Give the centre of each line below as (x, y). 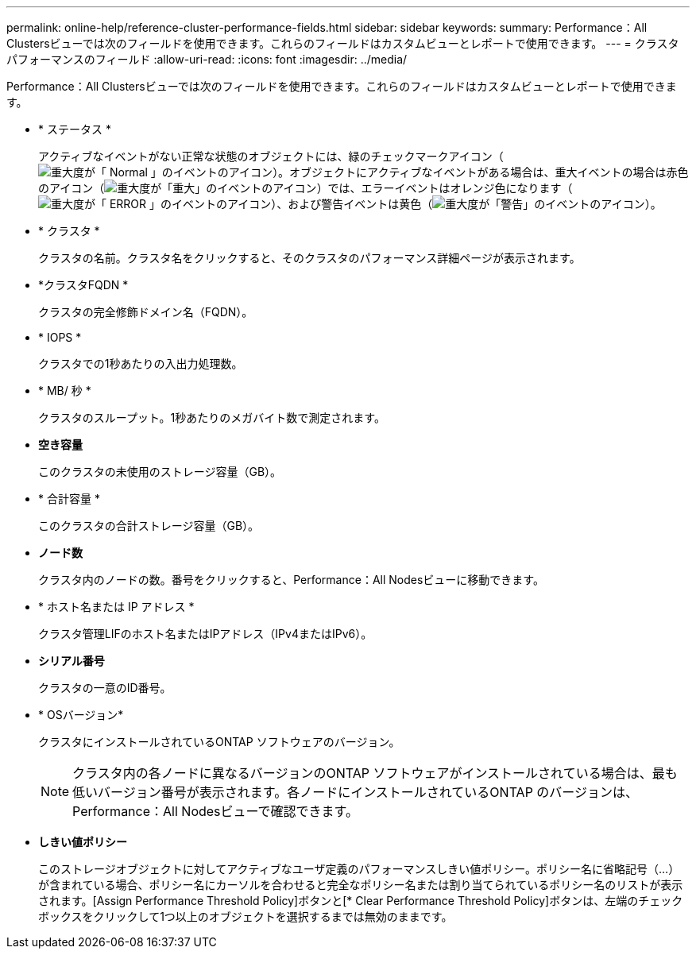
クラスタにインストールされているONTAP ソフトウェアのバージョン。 (219, 742)
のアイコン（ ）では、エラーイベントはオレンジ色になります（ (305, 188)
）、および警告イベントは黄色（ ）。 (466, 204)
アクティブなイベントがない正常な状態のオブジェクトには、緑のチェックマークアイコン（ (271, 156)
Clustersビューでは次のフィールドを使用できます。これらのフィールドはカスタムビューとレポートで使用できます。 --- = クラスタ (343, 43)
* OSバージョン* (81, 715)
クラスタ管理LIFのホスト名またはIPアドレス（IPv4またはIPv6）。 (205, 634)
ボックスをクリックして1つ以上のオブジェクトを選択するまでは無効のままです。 (246, 916)
